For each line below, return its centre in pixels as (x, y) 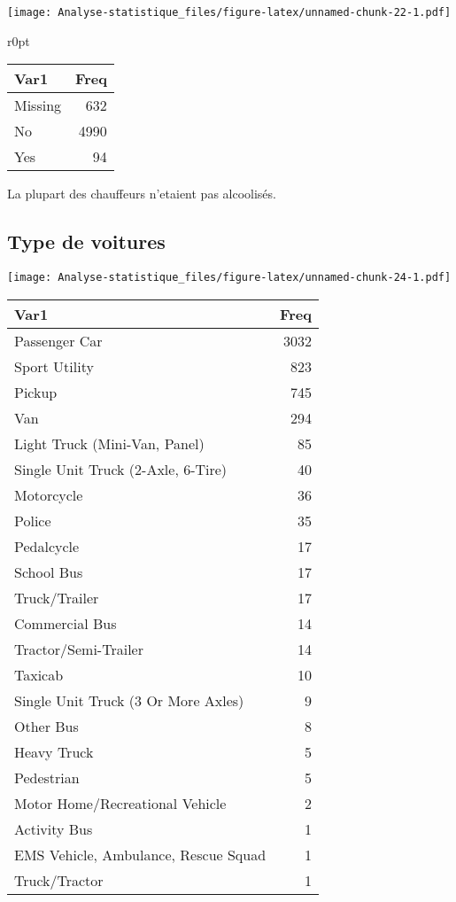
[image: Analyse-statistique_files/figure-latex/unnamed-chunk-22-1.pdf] (229, 12)
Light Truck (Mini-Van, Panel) (109, 443)
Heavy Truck (54, 751)
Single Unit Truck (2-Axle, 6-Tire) (121, 469)
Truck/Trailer (57, 597)
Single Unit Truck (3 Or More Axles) (129, 700)
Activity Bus (54, 828)
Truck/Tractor (59, 880)
